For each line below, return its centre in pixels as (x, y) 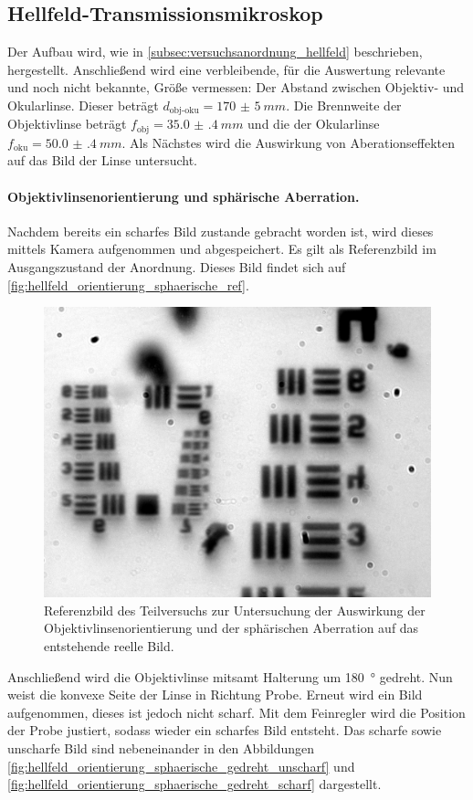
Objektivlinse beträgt (67, 124)
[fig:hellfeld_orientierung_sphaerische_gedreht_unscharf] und (181, 766)
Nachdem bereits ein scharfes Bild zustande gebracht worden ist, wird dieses (221, 231)
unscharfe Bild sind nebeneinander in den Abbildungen (161, 748)
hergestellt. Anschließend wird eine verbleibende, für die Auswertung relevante (226, 69)
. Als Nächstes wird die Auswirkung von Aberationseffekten (289, 142)
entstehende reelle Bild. (109, 646)
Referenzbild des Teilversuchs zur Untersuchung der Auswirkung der (235, 610)
